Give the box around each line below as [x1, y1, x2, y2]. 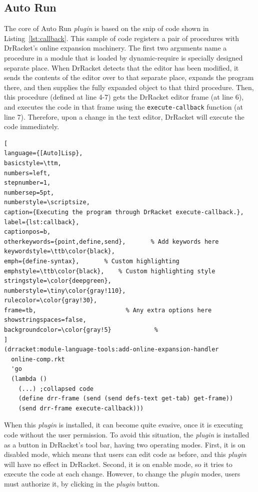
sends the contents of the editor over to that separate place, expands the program [4, 72, 254, 83]
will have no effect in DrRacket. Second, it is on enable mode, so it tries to [4, 458, 232, 469]
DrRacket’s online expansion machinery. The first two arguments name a [4, 43, 227, 53]
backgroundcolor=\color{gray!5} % [4, 326, 158, 334]
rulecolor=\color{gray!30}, [4, 297, 97, 304]
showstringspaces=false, [4, 316, 86, 324]
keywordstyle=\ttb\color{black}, [4, 248, 115, 255]
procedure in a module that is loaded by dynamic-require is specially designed [4, 52, 243, 63]
